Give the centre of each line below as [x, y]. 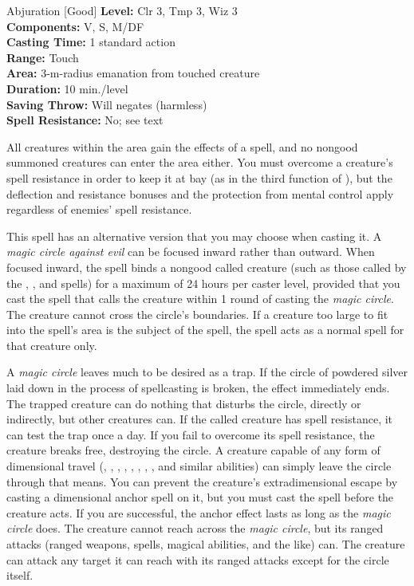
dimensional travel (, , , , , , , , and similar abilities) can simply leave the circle [199, 466]
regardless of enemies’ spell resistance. [99, 209]
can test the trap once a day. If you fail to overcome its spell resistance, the [191, 434]
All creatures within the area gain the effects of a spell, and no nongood [182, 146]
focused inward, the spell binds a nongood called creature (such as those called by [207, 267]
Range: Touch [43, 57]
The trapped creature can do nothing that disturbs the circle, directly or [184, 403]
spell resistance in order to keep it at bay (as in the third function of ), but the [199, 177]
